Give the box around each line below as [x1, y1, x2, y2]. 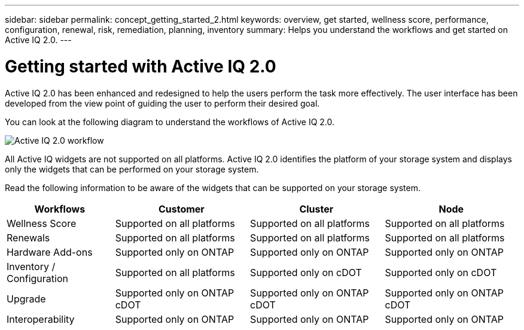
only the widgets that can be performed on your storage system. [5, 164, 259, 174]
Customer [158, 202, 205, 215]
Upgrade [7, 292, 46, 305]
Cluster [299, 202, 334, 215]
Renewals [7, 231, 50, 244]
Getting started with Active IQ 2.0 [5, 56, 276, 77]
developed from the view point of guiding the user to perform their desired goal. [5, 98, 320, 108]
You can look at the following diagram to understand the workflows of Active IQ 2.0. [5, 116, 335, 127]
